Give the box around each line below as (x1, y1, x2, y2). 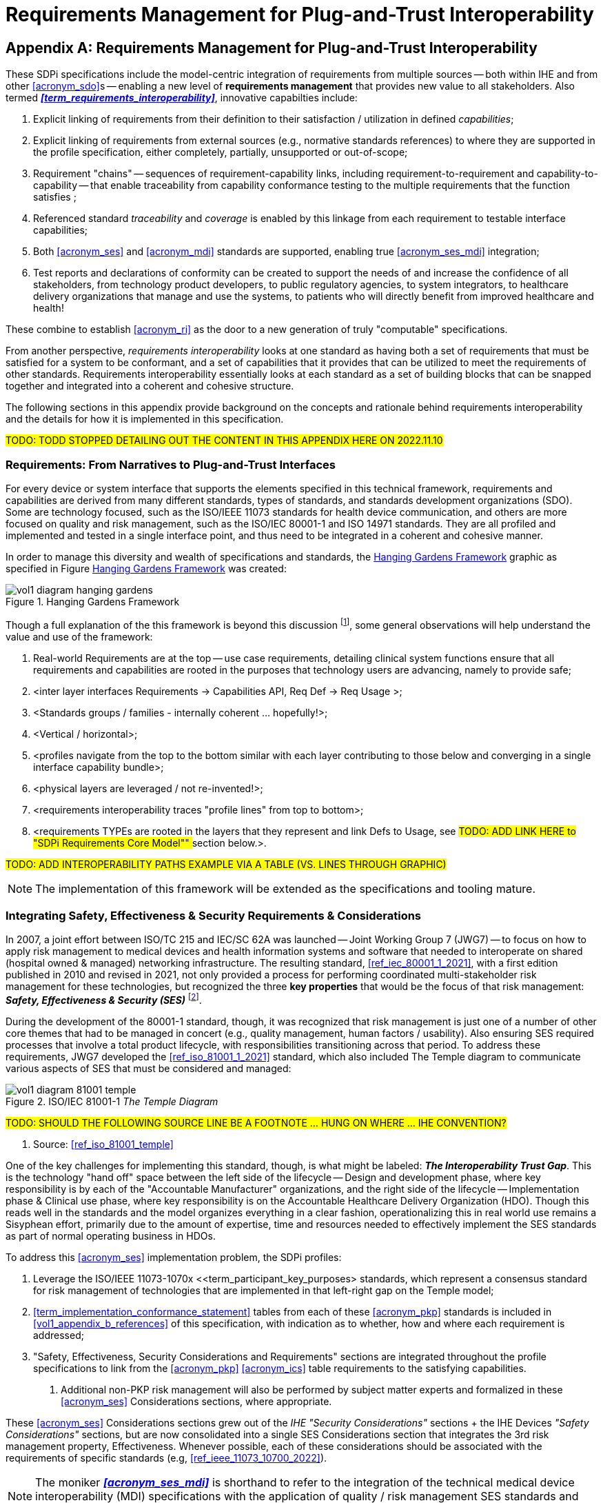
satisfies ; (33, 191, 76, 203)
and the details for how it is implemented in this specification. (6, 413, 284, 425)
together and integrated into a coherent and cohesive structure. (6, 380, 294, 392)
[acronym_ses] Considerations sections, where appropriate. (61, 1395, 332, 1407)
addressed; (33, 1329, 84, 1341)
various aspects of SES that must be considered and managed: (6, 1062, 292, 1074)
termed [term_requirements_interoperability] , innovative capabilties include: (6, 92, 358, 104)
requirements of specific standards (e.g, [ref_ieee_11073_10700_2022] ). (6, 1451, 327, 1464)
